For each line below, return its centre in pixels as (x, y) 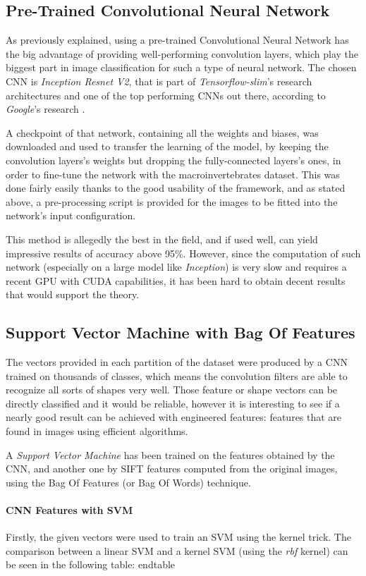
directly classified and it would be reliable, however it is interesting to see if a (173, 403)
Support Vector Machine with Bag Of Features (181, 332)
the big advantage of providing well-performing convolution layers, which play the (182, 53)
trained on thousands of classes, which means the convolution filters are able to (177, 375)
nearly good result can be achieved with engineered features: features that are (174, 417)
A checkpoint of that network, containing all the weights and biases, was (162, 132)
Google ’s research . (45, 109)
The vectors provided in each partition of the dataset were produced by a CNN (177, 362)
